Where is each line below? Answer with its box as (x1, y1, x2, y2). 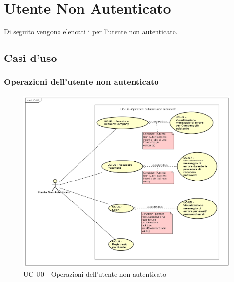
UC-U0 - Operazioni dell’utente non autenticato (23, 269, 166, 279)
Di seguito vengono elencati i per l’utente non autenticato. (4, 26, 178, 37)
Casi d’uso (4, 50, 57, 65)
